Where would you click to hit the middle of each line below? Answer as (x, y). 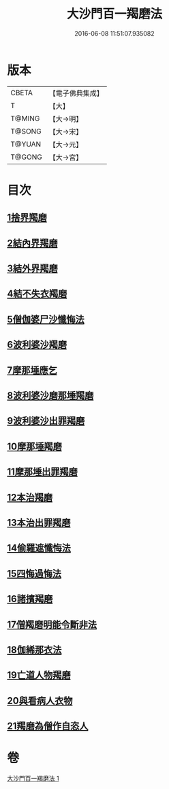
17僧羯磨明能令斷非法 (52, 624)
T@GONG (26, 157)
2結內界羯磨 (32, 243)
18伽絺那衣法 (34, 650)
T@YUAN (26, 144)
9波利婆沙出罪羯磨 (46, 421)
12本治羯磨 (30, 497)
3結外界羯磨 (32, 269)
